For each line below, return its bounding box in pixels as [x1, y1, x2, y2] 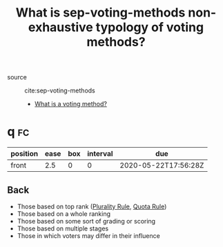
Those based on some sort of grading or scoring [17, 217, 156, 225]
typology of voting [95, 19, 204, 35]
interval [87, 149, 113, 159]
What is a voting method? [34, 100, 107, 108]
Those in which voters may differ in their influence [17, 231, 160, 239]
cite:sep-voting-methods [24, 86, 95, 95]
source [7, 73, 28, 81]
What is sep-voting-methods [15, 5, 186, 21]
